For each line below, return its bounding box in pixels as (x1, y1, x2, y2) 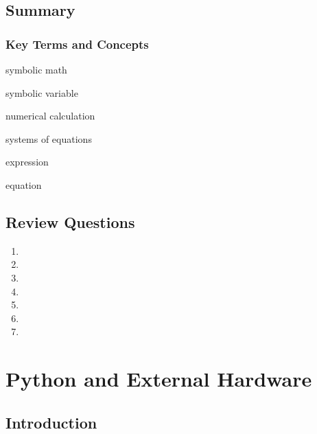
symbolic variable (5, 85, 78, 100)
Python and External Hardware (5, 365, 312, 393)
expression (5, 155, 49, 169)
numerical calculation (5, 108, 95, 123)
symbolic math (5, 62, 67, 76)
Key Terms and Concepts (5, 35, 149, 52)
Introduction (5, 411, 97, 433)
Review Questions (5, 211, 135, 232)
